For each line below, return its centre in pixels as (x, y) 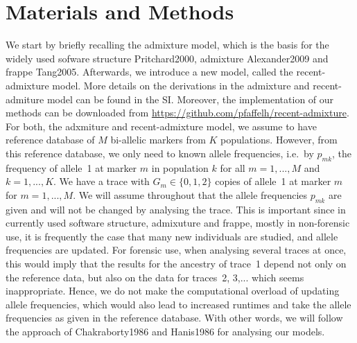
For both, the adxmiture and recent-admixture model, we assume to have (161, 126)
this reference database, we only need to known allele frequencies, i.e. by (160, 153)
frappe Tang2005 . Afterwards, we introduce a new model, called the (149, 72)
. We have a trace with (102, 181)
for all (233, 167)
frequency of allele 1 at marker (71, 167)
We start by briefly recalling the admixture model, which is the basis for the (167, 45)
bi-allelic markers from (158, 140)
